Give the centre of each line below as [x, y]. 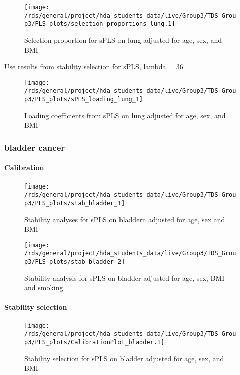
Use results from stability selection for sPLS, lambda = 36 [94, 66]
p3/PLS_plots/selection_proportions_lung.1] [100, 24]
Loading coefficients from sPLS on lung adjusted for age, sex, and [125, 115]
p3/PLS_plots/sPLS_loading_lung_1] [84, 100]
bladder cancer [35, 147]
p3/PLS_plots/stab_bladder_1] [75, 203]
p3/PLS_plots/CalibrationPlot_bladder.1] [94, 342]
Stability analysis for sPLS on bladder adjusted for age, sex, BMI [125, 277]
